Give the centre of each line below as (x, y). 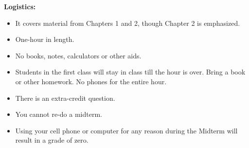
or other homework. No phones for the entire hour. (91, 81)
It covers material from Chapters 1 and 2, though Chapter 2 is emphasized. (128, 23)
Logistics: (20, 6)
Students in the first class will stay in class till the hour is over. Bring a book (130, 72)
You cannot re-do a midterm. (59, 114)
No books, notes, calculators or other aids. (78, 55)
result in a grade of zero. (52, 140)
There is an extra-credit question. (65, 98)
